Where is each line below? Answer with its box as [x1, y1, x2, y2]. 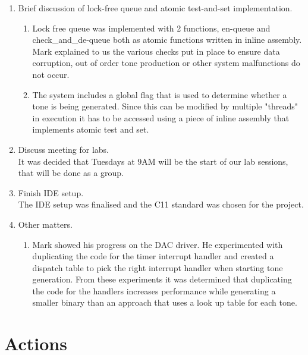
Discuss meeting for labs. [18, 143, 109, 155]
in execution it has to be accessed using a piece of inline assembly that [32, 111, 290, 124]
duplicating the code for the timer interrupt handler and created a [32, 250, 274, 262]
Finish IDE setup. [18, 186, 84, 199]
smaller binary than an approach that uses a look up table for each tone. [32, 296, 297, 309]
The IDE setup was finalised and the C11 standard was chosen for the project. [18, 198, 304, 211]
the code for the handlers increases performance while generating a [32, 284, 276, 297]
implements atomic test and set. [32, 123, 149, 136]
